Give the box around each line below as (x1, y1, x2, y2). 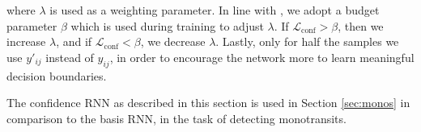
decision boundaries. (6, 67, 107, 84)
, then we (338, 17, 384, 34)
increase (6, 33, 46, 50)
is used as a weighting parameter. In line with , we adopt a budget (49, 2, 380, 18)
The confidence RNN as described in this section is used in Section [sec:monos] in (6, 94, 410, 111)
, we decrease (140, 33, 206, 50)
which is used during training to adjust (70, 17, 264, 34)
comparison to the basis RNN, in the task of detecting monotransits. (6, 109, 347, 126)
